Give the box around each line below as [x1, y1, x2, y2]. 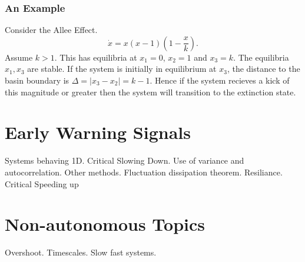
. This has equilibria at [54, 51, 137, 63]
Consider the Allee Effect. [5, 24, 98, 36]
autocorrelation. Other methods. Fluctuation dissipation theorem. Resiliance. [5, 165, 283, 178]
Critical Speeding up [5, 177, 79, 190]
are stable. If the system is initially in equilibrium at [27, 62, 217, 75]
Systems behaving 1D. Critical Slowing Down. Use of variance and [5, 154, 244, 167]
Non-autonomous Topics [5, 212, 205, 236]
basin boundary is [5, 74, 69, 86]
